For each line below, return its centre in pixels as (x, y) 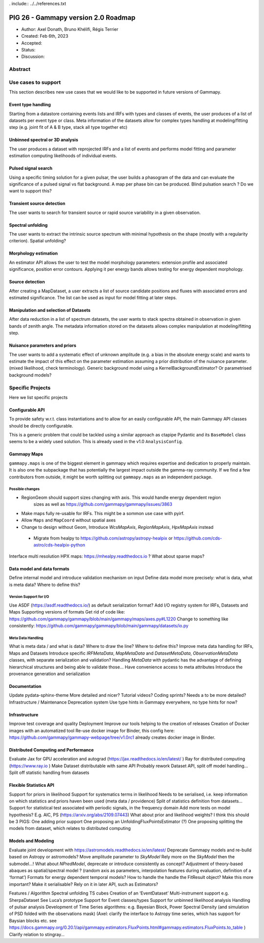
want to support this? (30, 191)
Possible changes (24, 489)
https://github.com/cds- (198, 538)
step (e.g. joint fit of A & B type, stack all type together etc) (68, 127)
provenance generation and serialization (50, 674)
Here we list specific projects (38, 397)
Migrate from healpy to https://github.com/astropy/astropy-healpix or (103, 538)
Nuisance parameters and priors (43, 346)
